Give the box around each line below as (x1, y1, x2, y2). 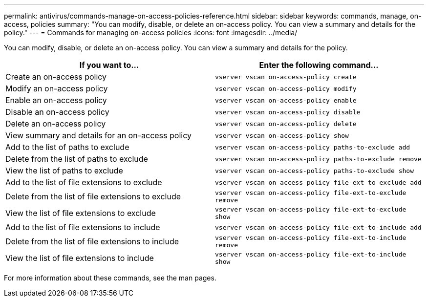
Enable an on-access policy (5, 95, 107, 105)
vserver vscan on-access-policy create (215, 73, 357, 81)
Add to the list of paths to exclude (5, 142, 129, 152)
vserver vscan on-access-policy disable (215, 108, 361, 116)
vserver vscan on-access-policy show (215, 131, 349, 139)
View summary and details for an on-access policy (5, 130, 192, 140)
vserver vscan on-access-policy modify (215, 85, 357, 92)
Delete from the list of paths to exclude (5, 154, 148, 164)
